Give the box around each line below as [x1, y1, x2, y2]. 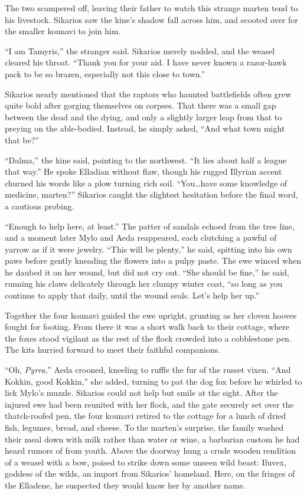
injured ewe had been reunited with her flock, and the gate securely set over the [5, 398, 294, 410]
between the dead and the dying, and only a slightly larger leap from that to [5, 110, 282, 123]
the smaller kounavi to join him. [5, 25, 121, 37]
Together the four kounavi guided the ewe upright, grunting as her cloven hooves [5, 309, 297, 321]
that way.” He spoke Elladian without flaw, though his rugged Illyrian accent [5, 165, 282, 178]
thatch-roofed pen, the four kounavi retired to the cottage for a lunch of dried [5, 409, 286, 422]
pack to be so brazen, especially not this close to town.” [5, 67, 205, 80]
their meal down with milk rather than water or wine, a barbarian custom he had [5, 432, 300, 445]
